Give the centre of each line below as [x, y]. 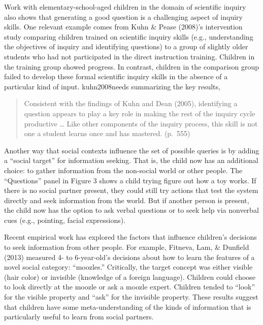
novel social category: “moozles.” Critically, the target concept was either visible [128, 267]
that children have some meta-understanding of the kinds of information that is [128, 306]
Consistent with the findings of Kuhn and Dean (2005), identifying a [131, 103]
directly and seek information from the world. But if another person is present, [127, 200]
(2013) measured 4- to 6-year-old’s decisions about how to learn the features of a [129, 257]
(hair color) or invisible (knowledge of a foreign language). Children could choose [130, 277]
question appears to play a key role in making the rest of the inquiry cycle [140, 113]
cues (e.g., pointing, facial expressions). [65, 220]
